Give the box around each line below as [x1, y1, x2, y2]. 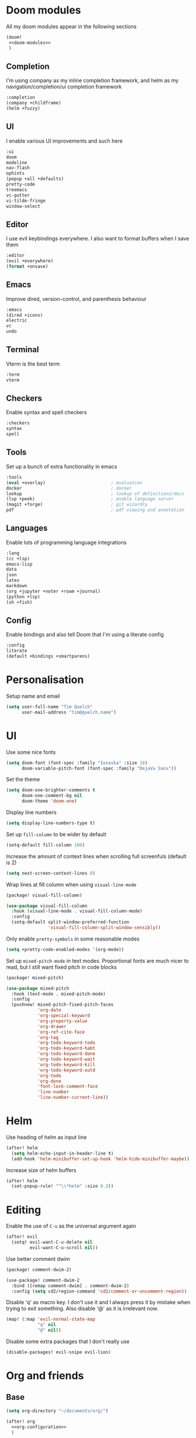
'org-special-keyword [37, 1013, 91, 1019]
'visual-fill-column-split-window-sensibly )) [47, 925, 161, 931]
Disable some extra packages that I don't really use [6, 1338, 130, 1345]
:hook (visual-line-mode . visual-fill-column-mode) [11, 908, 143, 914]
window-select [6, 203, 41, 209]
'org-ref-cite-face [37, 1029, 85, 1035]
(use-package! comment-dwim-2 [6, 1277, 80, 1283]
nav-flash [6, 165, 30, 171]
